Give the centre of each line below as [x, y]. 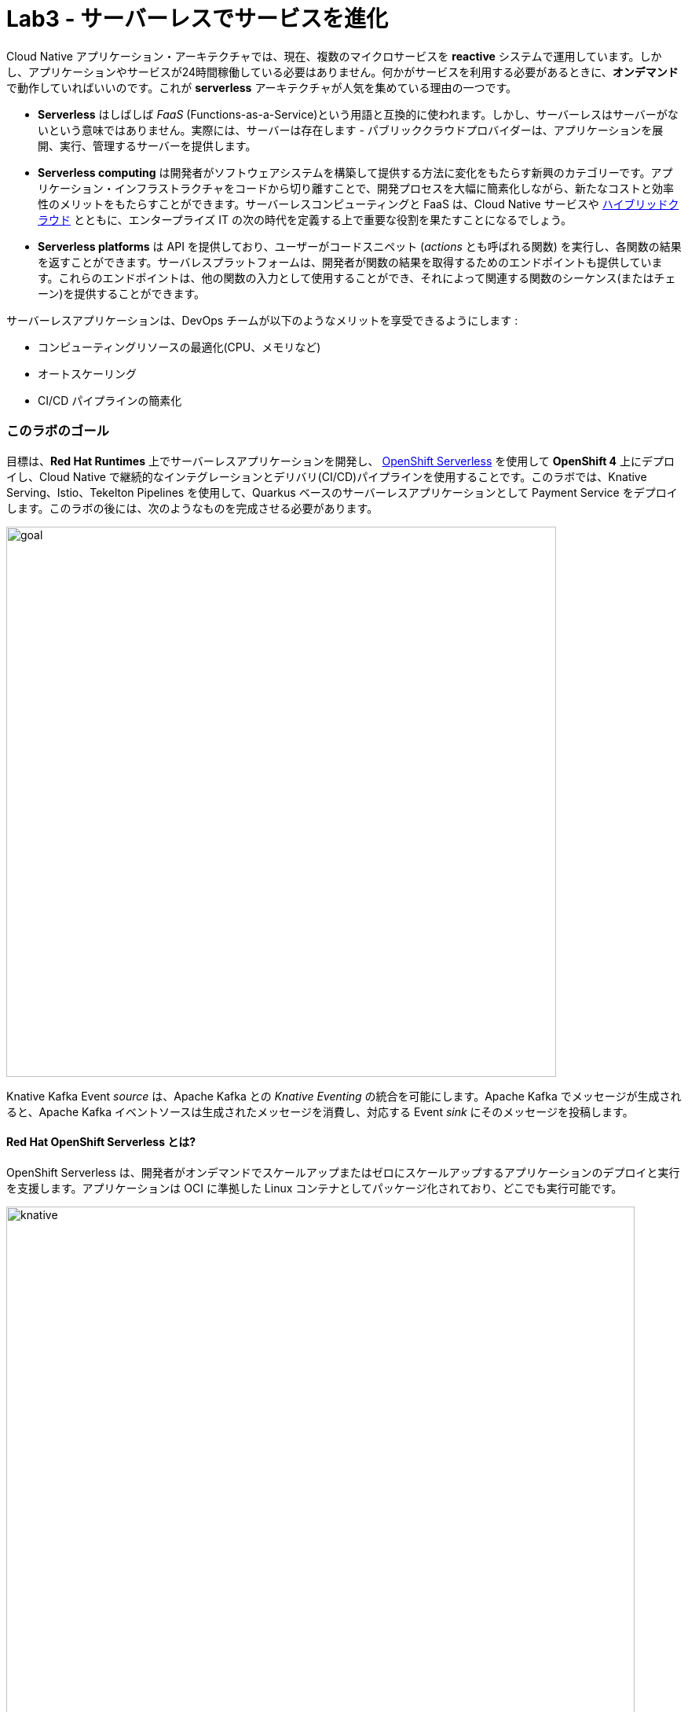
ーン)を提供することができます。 [122, 293]
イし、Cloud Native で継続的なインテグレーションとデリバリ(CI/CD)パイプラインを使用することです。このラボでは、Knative [327, 476]
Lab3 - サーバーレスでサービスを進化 [197, 19]
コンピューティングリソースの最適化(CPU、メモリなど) [179, 347]
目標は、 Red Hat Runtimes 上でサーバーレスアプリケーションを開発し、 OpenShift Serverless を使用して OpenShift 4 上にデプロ [340, 461]
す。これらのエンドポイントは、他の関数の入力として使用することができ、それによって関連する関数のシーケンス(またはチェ [357, 277]
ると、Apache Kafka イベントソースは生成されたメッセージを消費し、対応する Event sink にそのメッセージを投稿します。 [320, 1111]
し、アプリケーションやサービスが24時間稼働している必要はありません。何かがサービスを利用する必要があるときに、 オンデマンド [342, 72]
